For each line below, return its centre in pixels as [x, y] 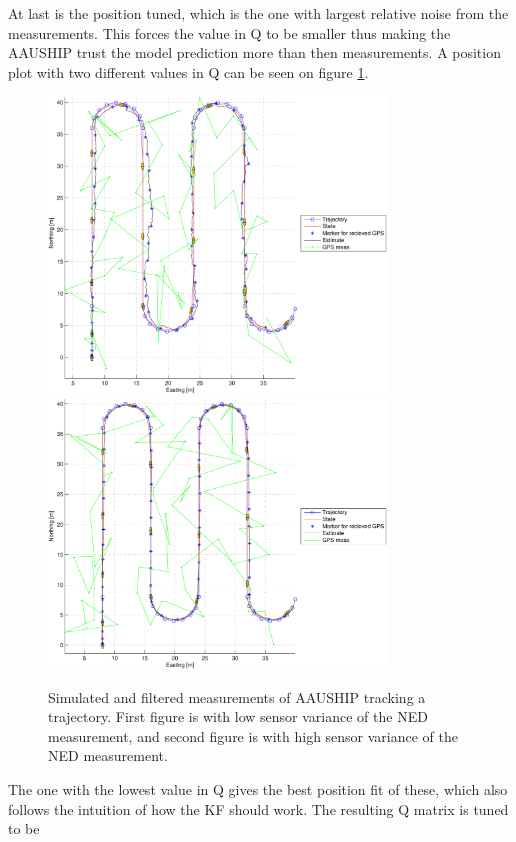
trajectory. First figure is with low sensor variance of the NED [238, 716]
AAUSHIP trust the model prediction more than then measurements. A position [254, 52]
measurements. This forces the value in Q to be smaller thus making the [229, 32]
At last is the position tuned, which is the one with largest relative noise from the [258, 13]
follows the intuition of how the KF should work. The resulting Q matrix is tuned [258, 808]
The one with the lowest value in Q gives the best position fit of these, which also [258, 788]
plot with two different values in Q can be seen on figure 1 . [188, 71]
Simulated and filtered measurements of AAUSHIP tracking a [237, 696]
